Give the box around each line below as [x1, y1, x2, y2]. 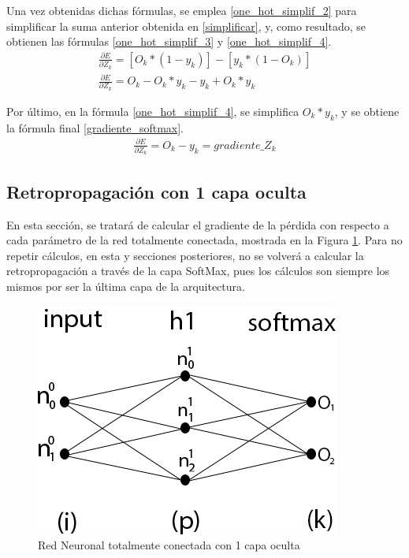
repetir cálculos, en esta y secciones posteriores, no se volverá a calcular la [6, 247, 364, 263]
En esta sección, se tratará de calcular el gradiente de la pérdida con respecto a [6, 216, 389, 232]
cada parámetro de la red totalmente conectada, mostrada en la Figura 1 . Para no [6, 232, 403, 248]
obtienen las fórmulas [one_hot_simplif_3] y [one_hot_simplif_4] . [6, 33, 332, 50]
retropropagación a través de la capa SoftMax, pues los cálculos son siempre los [6, 262, 390, 279]
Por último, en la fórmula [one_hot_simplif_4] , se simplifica [6, 102, 299, 119]
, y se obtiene [334, 102, 400, 119]
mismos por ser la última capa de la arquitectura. [6, 278, 245, 295]
